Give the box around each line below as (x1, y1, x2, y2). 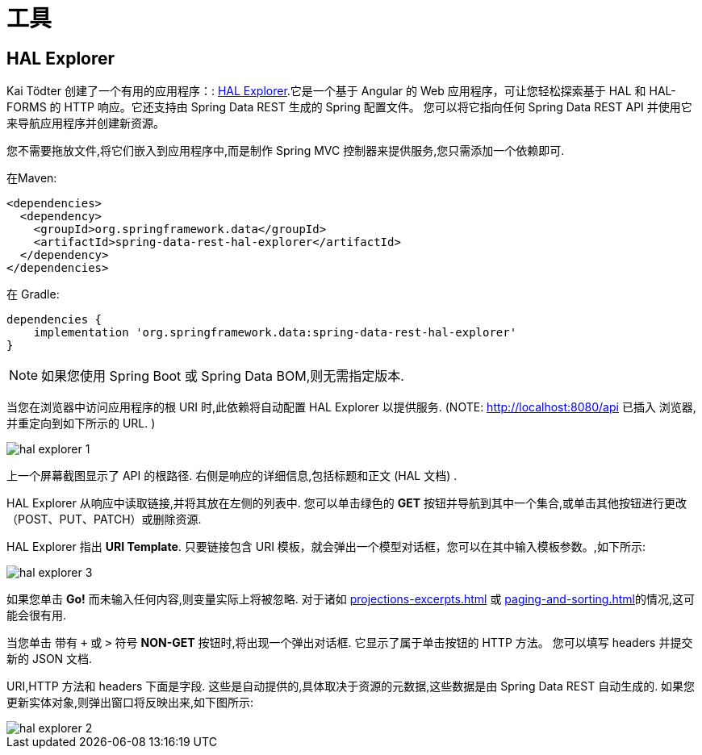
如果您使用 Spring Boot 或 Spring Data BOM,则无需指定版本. (41, 368, 404, 385)
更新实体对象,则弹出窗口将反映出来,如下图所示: (6, 695, 254, 710)
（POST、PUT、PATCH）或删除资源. (6, 512, 202, 527)
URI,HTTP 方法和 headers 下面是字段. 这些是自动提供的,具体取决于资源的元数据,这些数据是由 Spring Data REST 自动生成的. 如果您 (6, 679, 696, 694)
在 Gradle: (6, 287, 60, 302)
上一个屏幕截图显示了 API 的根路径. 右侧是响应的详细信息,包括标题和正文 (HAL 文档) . (6, 469, 458, 483)
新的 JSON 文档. (6, 652, 93, 666)
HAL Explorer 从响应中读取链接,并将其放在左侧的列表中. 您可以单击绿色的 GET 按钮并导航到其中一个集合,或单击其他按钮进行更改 (6, 496, 687, 511)
